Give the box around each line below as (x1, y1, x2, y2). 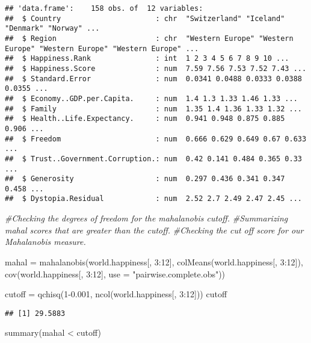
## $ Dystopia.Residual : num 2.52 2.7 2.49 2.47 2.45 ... (5, 194, 302, 203)
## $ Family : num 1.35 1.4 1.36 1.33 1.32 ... (5, 104, 302, 113)
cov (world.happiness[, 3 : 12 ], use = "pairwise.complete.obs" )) (5, 267, 226, 280)
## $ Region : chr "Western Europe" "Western (5, 34, 294, 43)
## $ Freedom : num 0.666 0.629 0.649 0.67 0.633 (5, 134, 307, 143)
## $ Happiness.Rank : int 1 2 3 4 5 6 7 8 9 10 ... (5, 54, 289, 63)
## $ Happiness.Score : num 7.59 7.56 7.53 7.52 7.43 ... (5, 64, 307, 73)
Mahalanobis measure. (5, 235, 86, 248)
